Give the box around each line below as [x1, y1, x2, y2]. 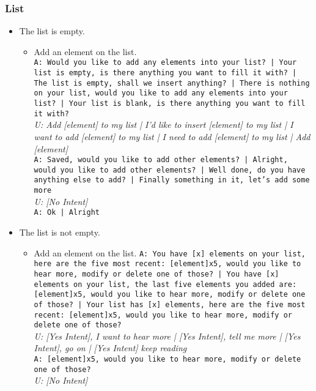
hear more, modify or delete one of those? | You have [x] [34, 269, 279, 278]
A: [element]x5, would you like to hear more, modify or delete [34, 355, 301, 364]
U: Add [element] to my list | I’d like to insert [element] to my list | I [34, 118, 293, 131]
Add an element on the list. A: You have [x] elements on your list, [34, 246, 306, 259]
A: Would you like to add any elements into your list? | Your [34, 58, 297, 67]
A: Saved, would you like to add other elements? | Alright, [34, 155, 288, 165]
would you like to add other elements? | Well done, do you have [34, 165, 306, 174]
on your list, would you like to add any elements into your [34, 89, 288, 98]
